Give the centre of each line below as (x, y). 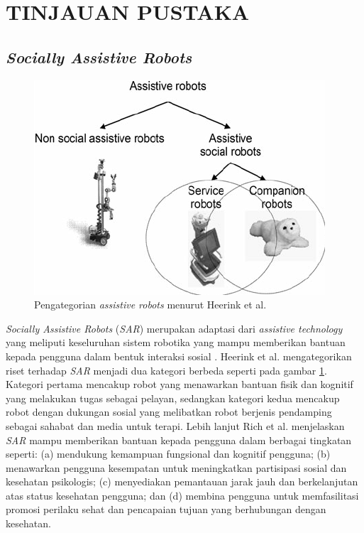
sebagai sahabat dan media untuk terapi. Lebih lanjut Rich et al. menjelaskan (175, 425)
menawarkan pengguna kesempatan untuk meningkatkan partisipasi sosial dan (176, 467)
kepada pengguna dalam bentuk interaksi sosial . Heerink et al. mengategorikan (179, 356)
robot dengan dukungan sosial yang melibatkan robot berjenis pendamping (169, 412)
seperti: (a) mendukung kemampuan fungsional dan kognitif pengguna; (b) (168, 454)
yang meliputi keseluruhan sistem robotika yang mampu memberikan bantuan (176, 342)
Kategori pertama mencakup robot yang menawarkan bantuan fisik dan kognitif (180, 384)
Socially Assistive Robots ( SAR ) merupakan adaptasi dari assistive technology (174, 328)
